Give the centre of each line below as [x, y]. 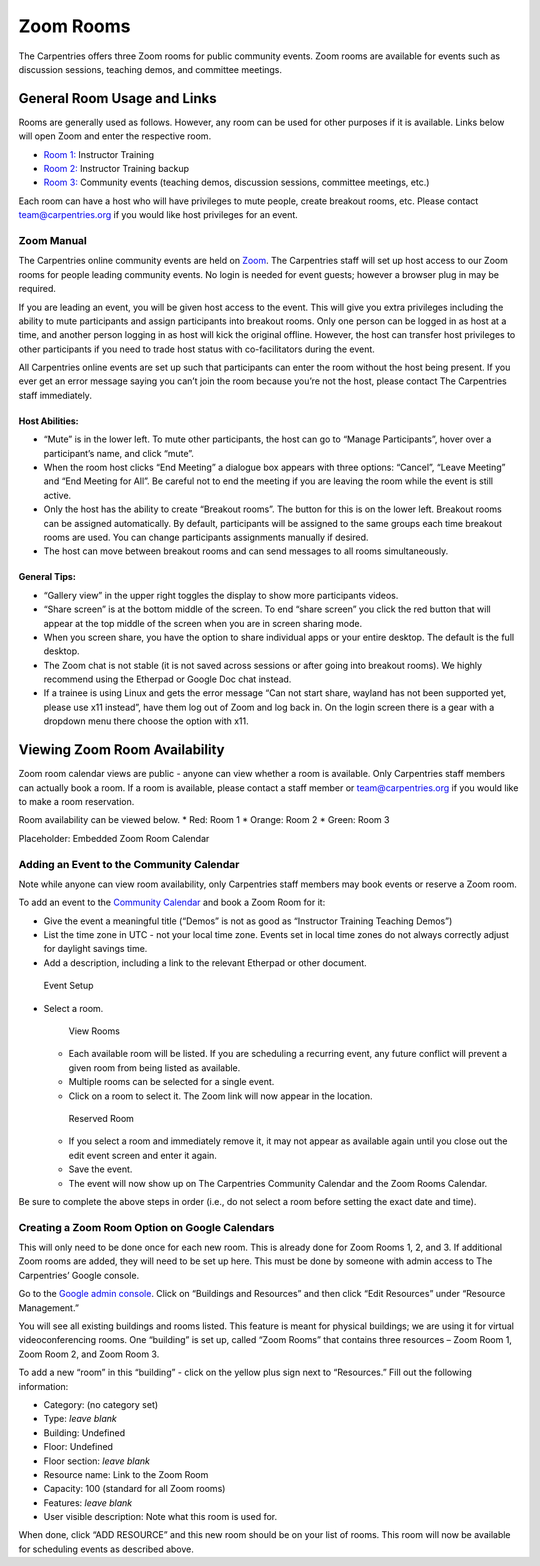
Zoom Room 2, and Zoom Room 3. [89, 1354]
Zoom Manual [52, 240]
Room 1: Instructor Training [99, 154]
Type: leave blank [80, 1419]
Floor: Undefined [78, 1447]
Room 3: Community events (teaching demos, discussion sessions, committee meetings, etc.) [236, 182]
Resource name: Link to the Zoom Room [126, 1474]
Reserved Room [101, 1118]
